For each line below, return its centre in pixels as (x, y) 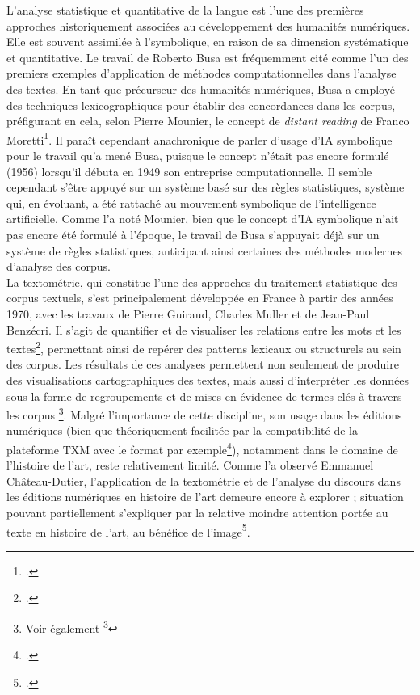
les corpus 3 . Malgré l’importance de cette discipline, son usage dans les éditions (204, 413)
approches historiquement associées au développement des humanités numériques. (208, 25)
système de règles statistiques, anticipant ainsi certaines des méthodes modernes (205, 250)
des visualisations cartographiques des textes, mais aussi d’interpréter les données (208, 379)
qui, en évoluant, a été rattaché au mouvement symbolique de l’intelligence (191, 202)
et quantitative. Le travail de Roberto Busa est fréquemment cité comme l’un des (208, 57)
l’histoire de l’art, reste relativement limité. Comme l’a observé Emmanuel (190, 465)
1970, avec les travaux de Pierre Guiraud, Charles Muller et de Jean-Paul (188, 313)
